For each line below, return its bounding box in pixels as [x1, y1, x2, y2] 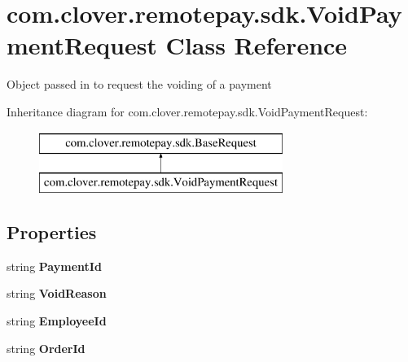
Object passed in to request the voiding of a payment [7, 76, 272, 93]
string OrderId [7, 339, 86, 356]
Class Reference [165, 28, 348, 62]
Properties [7, 220, 97, 245]
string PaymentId [7, 257, 102, 274]
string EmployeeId [7, 312, 107, 329]
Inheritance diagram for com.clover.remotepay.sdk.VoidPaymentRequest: [7, 102, 368, 120]
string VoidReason [7, 285, 107, 302]
